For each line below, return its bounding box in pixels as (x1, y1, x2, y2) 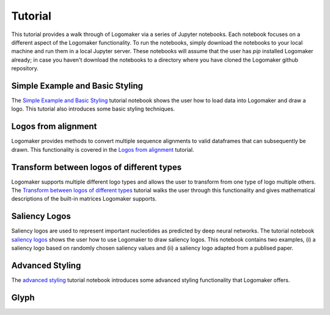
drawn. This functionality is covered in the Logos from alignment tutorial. (11, 146, 194, 153)
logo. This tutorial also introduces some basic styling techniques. (11, 105, 175, 113)
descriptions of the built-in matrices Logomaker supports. (11, 195, 157, 202)
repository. (11, 65, 39, 72)
